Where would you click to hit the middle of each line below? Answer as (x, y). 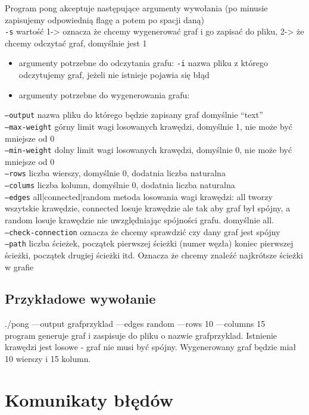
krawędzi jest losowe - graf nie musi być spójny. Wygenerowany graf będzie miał (151, 347)
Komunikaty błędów (89, 399)
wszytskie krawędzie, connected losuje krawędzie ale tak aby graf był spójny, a (148, 208)
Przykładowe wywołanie (80, 299)
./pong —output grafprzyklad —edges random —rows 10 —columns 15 (135, 324)
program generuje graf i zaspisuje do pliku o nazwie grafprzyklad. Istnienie (141, 335)
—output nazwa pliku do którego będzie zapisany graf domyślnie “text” (134, 115)
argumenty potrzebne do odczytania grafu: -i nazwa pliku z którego (143, 63)
